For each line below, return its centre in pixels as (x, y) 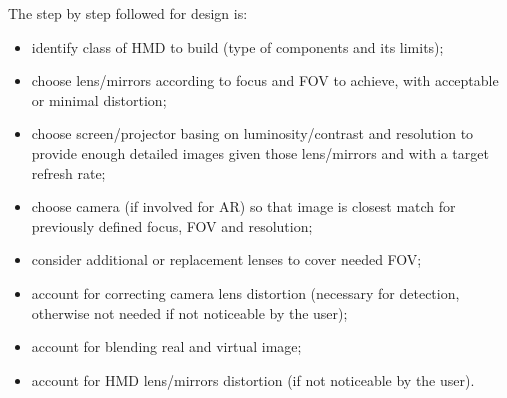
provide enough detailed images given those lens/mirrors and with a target (260, 152)
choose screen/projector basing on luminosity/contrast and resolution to (252, 133)
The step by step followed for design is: (128, 13)
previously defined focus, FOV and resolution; (172, 225)
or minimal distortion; (99, 99)
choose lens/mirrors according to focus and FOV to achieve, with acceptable (265, 80)
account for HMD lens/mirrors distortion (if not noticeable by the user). (253, 379)
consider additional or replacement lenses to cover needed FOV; (226, 259)
